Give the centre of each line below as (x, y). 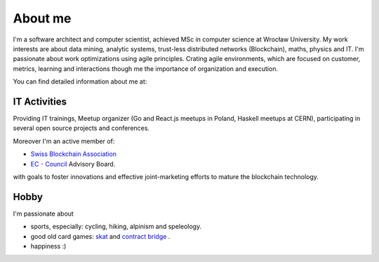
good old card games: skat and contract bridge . (100, 236)
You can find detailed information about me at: (80, 81)
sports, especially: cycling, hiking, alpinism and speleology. (116, 227)
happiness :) (48, 247)
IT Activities (40, 101)
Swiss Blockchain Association (74, 154)
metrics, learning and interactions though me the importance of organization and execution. (146, 68)
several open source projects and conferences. (81, 128)
